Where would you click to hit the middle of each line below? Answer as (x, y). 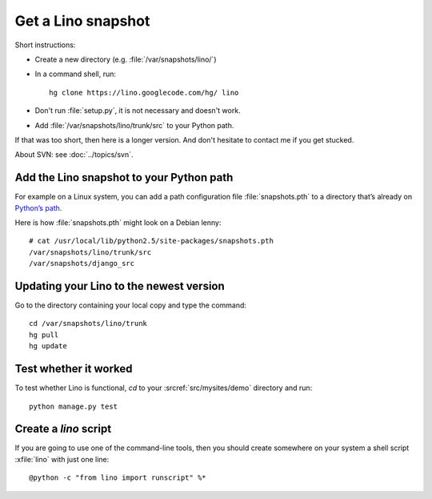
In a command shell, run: (75, 74)
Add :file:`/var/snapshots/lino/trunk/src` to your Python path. (134, 125)
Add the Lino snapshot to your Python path (124, 177)
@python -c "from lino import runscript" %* (118, 478)
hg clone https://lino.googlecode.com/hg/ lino (144, 93)
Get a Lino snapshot (82, 21)
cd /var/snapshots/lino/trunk (88, 324)
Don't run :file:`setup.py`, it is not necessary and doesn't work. (138, 111)
